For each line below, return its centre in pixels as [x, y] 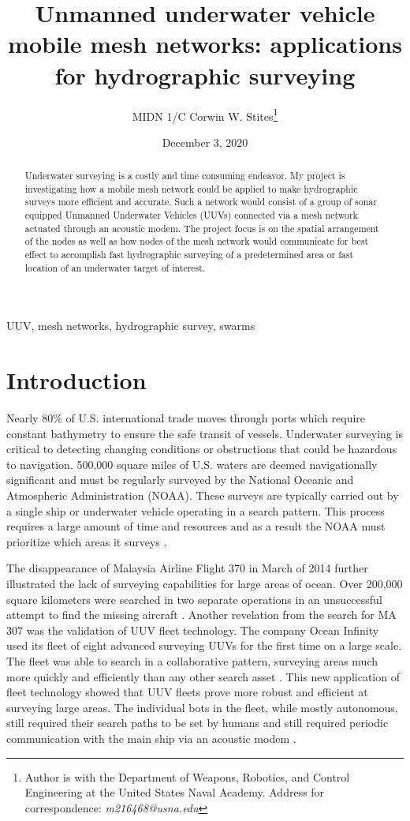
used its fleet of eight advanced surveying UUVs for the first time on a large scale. [204, 645]
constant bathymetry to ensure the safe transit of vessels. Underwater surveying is [205, 433]
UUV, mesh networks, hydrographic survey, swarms [131, 326]
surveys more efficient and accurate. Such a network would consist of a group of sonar [201, 202]
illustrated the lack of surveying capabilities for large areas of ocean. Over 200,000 [205, 584]
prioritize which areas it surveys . [87, 541]
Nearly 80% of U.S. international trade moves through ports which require [186, 418]
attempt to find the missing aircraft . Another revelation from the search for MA [201, 615]
